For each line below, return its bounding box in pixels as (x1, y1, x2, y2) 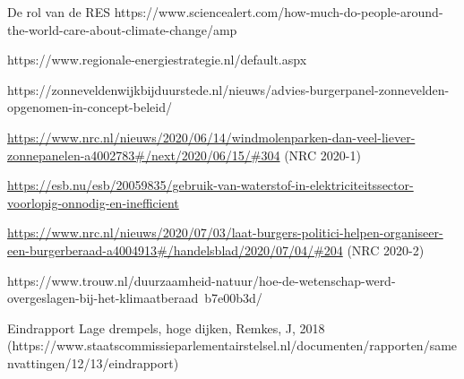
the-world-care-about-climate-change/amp (7, 20, 237, 39)
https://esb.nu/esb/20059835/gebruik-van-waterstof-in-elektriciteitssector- (7, 176, 414, 194)
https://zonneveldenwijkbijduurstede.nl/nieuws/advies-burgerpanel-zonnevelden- (7, 80, 450, 99)
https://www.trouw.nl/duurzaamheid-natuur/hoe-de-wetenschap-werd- (7, 271, 396, 289)
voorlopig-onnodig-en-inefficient (7, 193, 179, 211)
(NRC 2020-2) (347, 240, 425, 259)
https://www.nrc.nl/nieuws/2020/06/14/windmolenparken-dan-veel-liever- (7, 127, 416, 146)
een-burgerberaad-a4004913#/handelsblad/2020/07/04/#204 (7, 240, 343, 259)
